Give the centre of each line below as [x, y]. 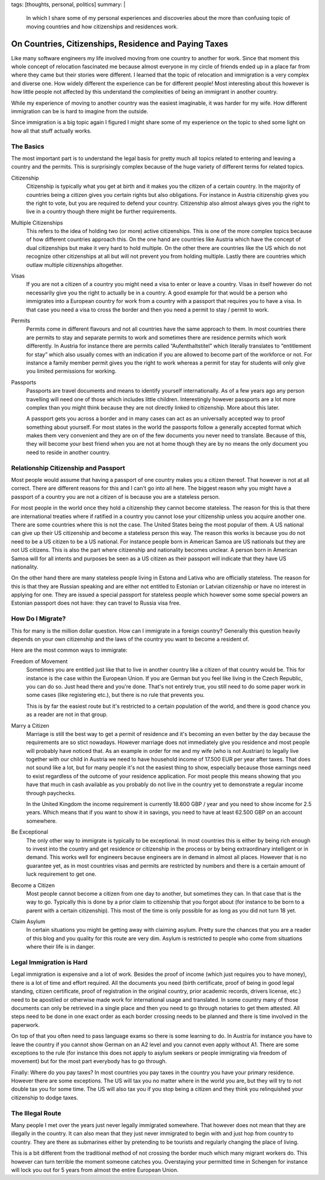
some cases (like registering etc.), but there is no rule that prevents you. [115, 695]
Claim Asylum [28, 922]
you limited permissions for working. [71, 371]
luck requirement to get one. [61, 874]
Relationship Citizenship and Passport [68, 468]
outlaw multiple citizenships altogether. [75, 264]
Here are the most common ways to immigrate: [69, 650]
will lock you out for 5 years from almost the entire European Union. [95, 1170]
